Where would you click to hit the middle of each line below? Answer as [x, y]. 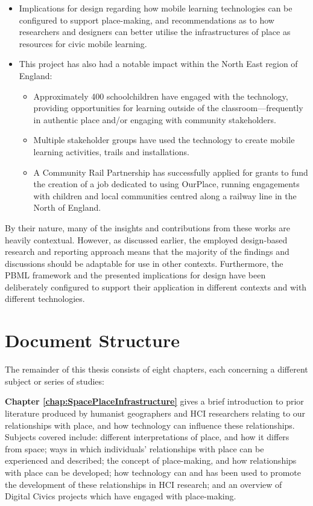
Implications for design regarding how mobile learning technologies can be [156, 8]
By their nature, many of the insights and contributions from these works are [147, 227]
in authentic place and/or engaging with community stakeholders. [155, 119]
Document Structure [93, 340]
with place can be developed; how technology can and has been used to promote [153, 472]
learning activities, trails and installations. [111, 151]
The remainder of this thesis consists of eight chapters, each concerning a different [156, 369]
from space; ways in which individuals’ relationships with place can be [134, 448]
